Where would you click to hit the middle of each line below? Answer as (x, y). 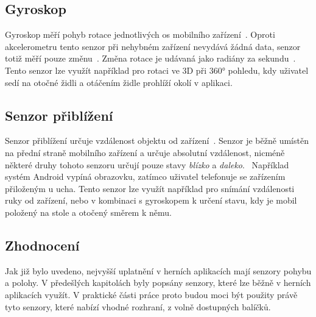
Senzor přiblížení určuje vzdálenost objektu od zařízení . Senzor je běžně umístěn (157, 141)
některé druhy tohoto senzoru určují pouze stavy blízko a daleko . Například (147, 164)
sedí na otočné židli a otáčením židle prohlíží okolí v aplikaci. (119, 82)
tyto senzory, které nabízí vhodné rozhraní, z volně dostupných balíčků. (138, 306)
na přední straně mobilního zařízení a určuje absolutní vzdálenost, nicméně (145, 152)
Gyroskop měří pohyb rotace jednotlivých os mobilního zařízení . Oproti (140, 34)
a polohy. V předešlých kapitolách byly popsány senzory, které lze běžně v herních (158, 283)
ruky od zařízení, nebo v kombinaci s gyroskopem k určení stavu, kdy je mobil (151, 200)
